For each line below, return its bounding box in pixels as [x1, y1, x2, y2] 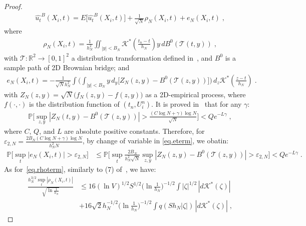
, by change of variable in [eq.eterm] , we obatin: [82, 135, 229, 146]
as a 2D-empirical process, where [145, 89, 246, 99]
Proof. [4, 1, 23, 11]
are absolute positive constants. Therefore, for [64, 125, 205, 136]
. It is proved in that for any [151, 99, 242, 109]
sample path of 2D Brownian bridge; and [4, 62, 130, 73]
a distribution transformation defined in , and [71, 52, 213, 63]
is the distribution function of [29, 99, 120, 109]
